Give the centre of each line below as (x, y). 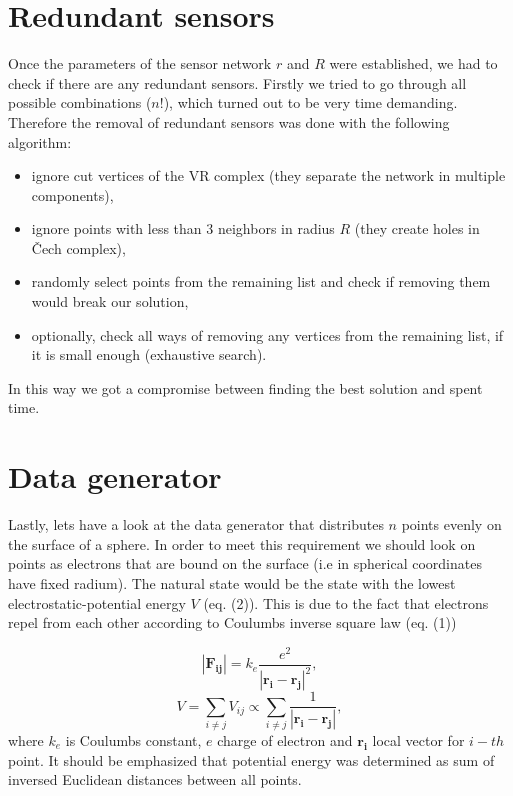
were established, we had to (413, 63)
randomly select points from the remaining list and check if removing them (261, 281)
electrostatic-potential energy (97, 602)
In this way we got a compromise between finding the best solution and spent (245, 387)
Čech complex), (78, 247)
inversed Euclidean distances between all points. (155, 779)
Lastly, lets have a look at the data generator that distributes (196, 524)
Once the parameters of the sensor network (140, 63)
